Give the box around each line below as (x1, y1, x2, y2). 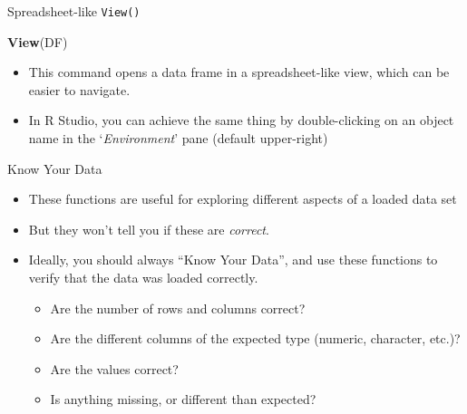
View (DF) (7, 32, 68, 51)
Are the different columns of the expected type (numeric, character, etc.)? (50, 329, 461, 348)
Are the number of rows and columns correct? (50, 298, 306, 317)
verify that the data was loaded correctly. (28, 268, 258, 286)
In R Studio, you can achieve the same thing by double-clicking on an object (28, 111, 454, 130)
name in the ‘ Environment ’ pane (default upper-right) (28, 129, 328, 148)
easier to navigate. (28, 80, 131, 99)
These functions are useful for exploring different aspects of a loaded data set (28, 189, 457, 208)
